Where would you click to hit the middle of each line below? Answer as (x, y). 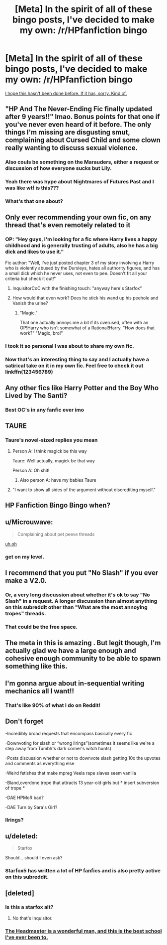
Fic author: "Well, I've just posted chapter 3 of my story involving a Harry (80, 263)
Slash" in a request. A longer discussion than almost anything (81, 601)
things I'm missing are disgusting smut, (68, 132)
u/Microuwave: (29, 522)
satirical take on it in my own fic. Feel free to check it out (74, 366)
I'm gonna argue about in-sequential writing (75, 683)
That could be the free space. (42, 627)
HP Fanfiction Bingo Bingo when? (58, 505)
